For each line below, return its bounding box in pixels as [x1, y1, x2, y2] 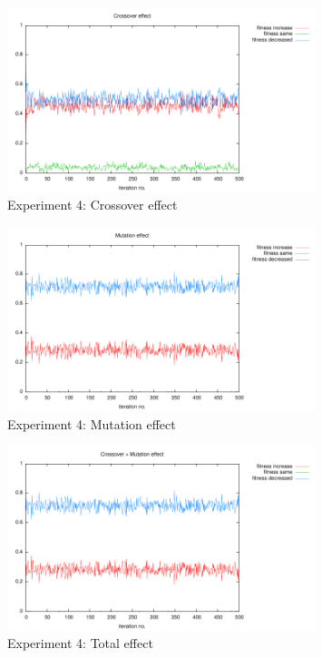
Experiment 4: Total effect [7, 633, 153, 653]
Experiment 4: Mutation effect [7, 414, 176, 433]
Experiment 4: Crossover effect [7, 195, 178, 214]
